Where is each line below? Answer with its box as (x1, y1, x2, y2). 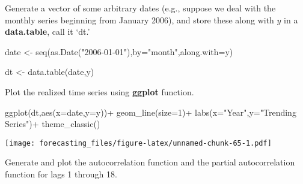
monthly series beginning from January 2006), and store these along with (5, 13, 274, 26)
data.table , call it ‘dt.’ (5, 25, 90, 38)
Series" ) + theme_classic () (5, 117, 100, 130)
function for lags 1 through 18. (5, 168, 117, 180)
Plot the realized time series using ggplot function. (5, 85, 194, 98)
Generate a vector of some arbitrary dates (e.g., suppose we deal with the (5, 2, 276, 14)
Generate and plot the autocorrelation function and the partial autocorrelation (5, 156, 295, 168)
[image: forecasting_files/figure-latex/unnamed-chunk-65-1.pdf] (5, 138, 272, 147)
